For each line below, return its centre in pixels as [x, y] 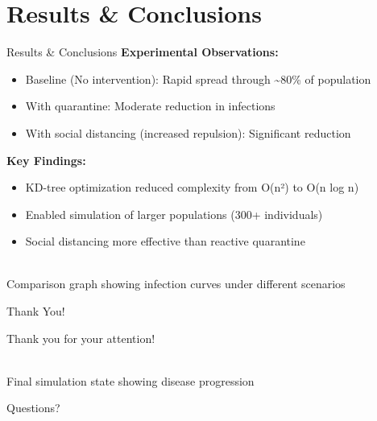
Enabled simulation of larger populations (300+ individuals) [174, 214]
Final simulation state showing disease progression [130, 380]
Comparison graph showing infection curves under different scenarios [176, 284]
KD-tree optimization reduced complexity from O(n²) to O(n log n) [192, 187]
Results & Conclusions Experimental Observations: [143, 52]
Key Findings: [46, 160]
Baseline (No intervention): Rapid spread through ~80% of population [198, 78]
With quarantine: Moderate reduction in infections [150, 106]
